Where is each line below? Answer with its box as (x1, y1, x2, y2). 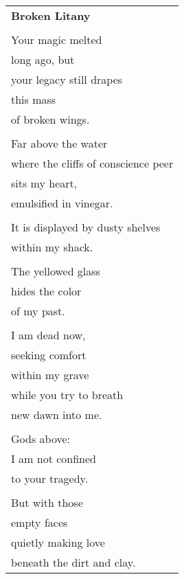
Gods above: (11, 431, 70, 446)
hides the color (11, 283, 82, 299)
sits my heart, (11, 175, 78, 191)
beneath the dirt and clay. (11, 554, 136, 570)
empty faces (11, 514, 68, 530)
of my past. (11, 303, 65, 319)
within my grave (11, 367, 89, 383)
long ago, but (11, 52, 75, 67)
